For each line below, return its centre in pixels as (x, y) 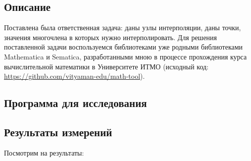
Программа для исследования (75, 103)
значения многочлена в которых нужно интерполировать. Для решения (111, 37)
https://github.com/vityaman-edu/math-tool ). (75, 76)
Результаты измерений (58, 132)
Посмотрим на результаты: (44, 152)
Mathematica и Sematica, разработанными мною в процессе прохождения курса (125, 56)
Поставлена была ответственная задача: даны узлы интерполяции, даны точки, (123, 27)
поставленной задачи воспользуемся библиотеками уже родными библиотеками (124, 47)
